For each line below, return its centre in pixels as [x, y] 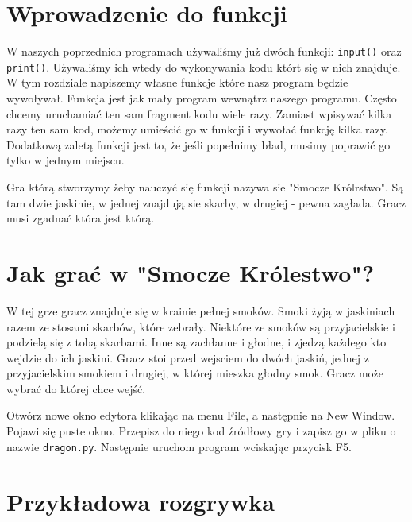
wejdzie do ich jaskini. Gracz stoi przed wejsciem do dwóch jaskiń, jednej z [188, 357]
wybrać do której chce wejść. [76, 388]
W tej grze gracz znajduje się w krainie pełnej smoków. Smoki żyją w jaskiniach [201, 310]
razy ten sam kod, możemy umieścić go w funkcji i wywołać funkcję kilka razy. [197, 129]
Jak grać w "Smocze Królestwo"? [191, 272]
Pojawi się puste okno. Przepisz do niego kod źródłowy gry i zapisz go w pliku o [201, 431]
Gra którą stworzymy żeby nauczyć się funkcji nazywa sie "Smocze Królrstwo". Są [205, 187]
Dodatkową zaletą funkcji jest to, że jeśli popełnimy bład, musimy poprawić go [198, 144]
